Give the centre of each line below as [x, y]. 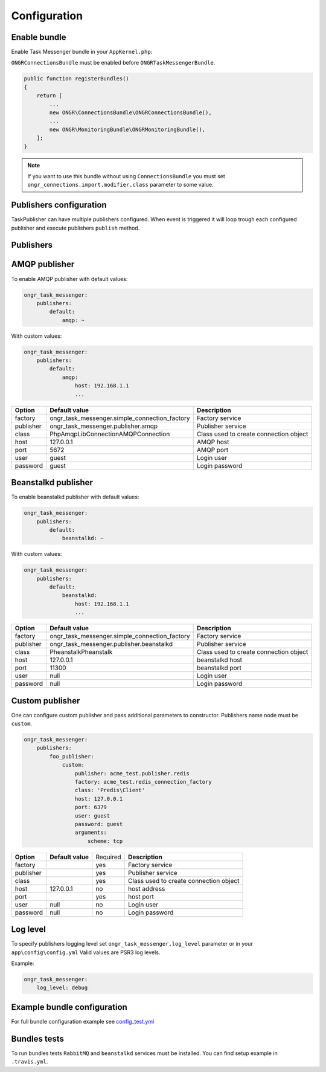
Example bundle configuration [69, 1007]
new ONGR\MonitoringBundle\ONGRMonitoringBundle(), [127, 129]
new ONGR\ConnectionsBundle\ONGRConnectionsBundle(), [130, 113]
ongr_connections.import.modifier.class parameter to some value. [120, 185]
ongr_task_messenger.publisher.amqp [104, 426]
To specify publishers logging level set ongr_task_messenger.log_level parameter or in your [132, 944]
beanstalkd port [219, 668]
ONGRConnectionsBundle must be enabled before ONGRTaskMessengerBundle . [113, 63]
